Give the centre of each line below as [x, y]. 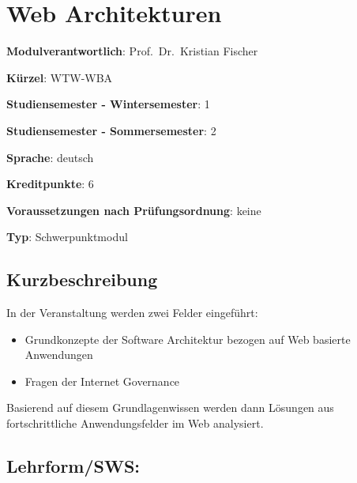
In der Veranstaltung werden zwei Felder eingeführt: [132, 313]
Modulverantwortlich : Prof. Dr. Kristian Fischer [132, 51]
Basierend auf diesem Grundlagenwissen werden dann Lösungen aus [170, 408]
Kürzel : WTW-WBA [60, 77]
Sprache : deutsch [50, 157]
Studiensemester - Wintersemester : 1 [108, 104]
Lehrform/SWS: [73, 466]
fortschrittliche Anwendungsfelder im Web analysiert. [135, 423]
